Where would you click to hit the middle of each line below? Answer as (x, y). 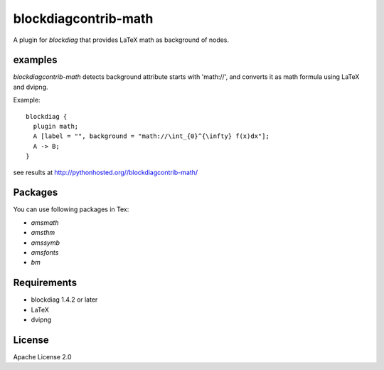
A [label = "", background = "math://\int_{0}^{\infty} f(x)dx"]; (151, 136)
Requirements (45, 283)
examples (35, 60)
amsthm (43, 233)
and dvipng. (31, 87)
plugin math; (56, 127)
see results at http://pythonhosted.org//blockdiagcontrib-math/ (106, 172)
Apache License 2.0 (42, 357)
